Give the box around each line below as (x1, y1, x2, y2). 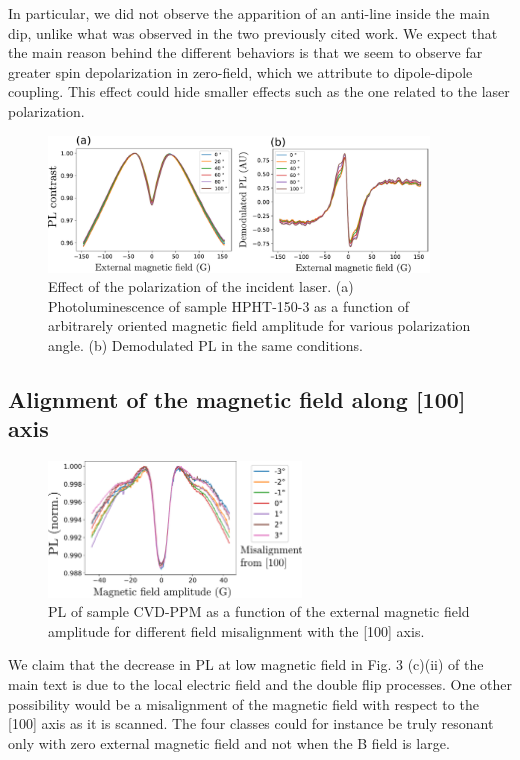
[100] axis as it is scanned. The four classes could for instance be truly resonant (8, 713, 494, 734)
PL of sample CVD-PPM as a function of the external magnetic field (48, 601, 470, 622)
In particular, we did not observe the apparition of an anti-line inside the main (8, 3, 490, 23)
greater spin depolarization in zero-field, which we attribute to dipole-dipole (8, 61, 473, 82)
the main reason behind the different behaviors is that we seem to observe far (8, 42, 483, 63)
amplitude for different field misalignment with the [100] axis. (48, 620, 425, 641)
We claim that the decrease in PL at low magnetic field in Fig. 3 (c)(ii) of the (8, 654, 484, 675)
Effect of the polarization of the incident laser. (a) (48, 276, 354, 297)
